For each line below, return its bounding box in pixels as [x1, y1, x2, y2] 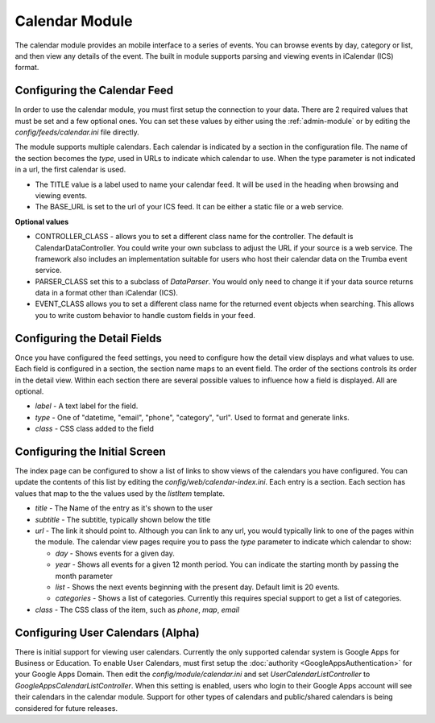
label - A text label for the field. [35, 401, 139, 411]
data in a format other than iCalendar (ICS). [35, 288, 179, 298]
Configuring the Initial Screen [14, 444, 167, 458]
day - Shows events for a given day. [55, 548, 175, 558]
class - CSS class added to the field [35, 423, 155, 434]
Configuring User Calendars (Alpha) [14, 626, 201, 639]
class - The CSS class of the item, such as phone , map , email [35, 605, 240, 614]
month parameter [55, 571, 113, 580]
